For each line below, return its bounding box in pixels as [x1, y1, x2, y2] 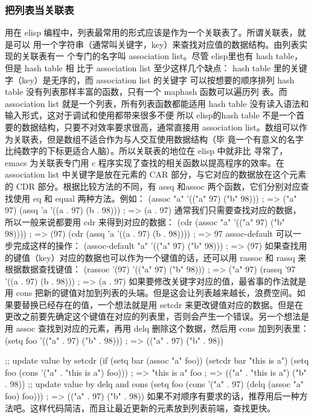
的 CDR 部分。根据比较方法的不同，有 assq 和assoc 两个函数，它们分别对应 [5, 179, 301, 192]
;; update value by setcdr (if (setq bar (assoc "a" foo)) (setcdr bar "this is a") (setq [5, 354, 309, 367]
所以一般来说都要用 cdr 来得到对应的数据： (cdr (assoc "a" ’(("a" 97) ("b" [5, 215, 285, 228]
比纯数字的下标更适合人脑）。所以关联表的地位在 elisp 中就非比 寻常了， [5, 144, 288, 157]
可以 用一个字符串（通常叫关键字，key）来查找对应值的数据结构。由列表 [13, 37, 300, 50]
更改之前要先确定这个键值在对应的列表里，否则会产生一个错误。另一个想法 [5, 310, 301, 323]
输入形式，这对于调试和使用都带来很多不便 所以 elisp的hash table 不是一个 [5, 109, 296, 121]
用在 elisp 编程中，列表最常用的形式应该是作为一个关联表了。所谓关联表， [5, 26, 298, 39]
